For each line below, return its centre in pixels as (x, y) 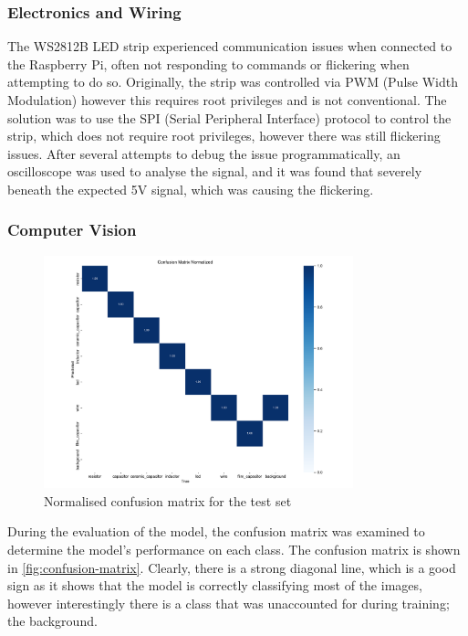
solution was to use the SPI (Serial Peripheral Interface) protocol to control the (229, 117)
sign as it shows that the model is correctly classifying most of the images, (215, 585)
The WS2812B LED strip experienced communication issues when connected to (230, 46)
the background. (52, 621)
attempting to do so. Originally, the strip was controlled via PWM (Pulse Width (233, 82)
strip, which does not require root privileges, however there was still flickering (224, 136)
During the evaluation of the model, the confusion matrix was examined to (216, 531)
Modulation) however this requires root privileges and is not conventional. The (227, 100)
